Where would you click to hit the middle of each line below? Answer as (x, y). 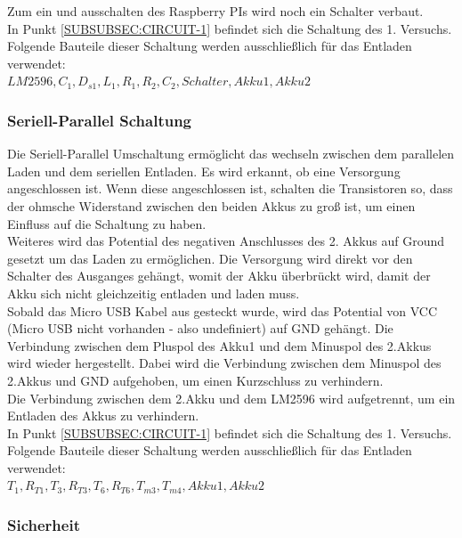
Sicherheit (44, 524)
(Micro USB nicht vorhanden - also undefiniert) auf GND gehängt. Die (200, 328)
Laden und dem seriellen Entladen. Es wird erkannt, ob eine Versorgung (204, 171)
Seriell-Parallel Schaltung (100, 120)
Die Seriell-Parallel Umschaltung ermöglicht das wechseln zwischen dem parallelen (231, 154)
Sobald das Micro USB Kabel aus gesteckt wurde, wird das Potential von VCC (223, 310)
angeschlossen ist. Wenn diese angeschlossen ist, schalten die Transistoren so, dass (230, 188)
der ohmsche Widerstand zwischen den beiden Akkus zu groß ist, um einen (211, 205)
